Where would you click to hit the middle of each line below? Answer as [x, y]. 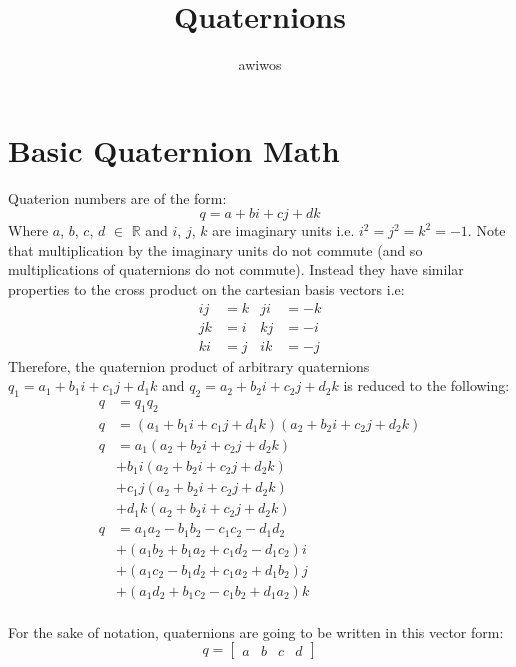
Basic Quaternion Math [174, 149]
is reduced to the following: [426, 385]
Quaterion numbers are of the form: [117, 197]
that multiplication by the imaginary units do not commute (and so [215, 249]
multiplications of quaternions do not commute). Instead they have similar [236, 269]
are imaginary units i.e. [283, 230]
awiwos [260, 64]
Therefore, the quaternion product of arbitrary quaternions [189, 365]
